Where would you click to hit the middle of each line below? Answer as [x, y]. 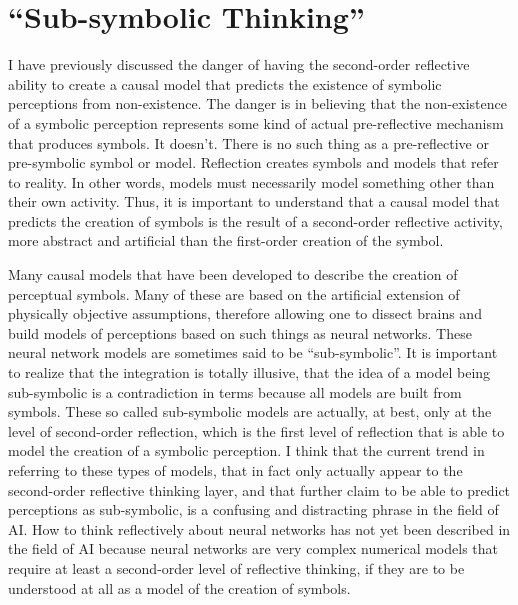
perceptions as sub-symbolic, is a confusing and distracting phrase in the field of [253, 509]
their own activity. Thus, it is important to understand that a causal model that [254, 201]
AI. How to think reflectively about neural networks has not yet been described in [259, 528]
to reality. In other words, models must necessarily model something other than [251, 181]
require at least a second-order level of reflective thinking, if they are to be [236, 567]
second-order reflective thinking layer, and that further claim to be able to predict [259, 489]
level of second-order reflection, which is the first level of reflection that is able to [256, 430]
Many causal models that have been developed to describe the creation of [233, 274]
